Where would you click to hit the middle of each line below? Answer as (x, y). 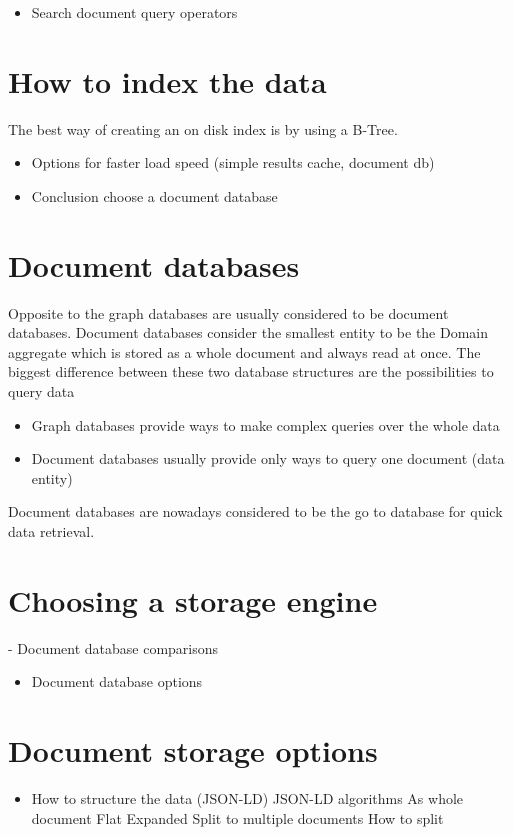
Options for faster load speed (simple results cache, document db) (233, 162)
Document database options (117, 681)
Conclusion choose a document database (154, 195)
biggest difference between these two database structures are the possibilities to (251, 371)
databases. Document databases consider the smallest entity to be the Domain (248, 332)
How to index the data (167, 80)
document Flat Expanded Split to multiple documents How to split (237, 817)
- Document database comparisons (113, 647)
